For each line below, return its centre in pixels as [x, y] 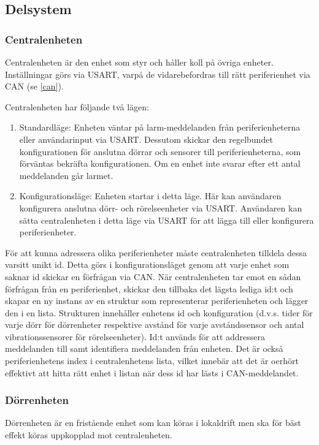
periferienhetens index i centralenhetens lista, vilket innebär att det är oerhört [152, 361]
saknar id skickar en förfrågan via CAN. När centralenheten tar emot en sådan [153, 276]
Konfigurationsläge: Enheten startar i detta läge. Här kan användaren [150, 196]
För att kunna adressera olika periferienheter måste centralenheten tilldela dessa [156, 252]
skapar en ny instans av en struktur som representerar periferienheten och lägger [157, 301]
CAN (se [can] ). [34, 86]
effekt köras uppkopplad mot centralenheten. [89, 435]
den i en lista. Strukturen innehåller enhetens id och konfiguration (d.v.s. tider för [159, 312]
